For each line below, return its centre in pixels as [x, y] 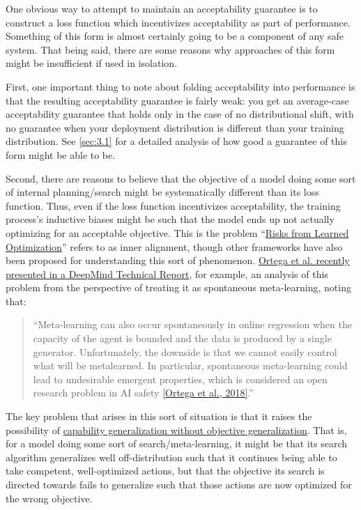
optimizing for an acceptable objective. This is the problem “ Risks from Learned [177, 232]
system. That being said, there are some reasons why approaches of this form [170, 49]
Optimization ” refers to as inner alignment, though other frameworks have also [174, 246]
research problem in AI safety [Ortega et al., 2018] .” [143, 393]
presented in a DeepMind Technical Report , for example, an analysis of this [167, 273]
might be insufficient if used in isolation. [92, 63]
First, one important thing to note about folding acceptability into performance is [180, 86]
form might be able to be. [61, 154]
